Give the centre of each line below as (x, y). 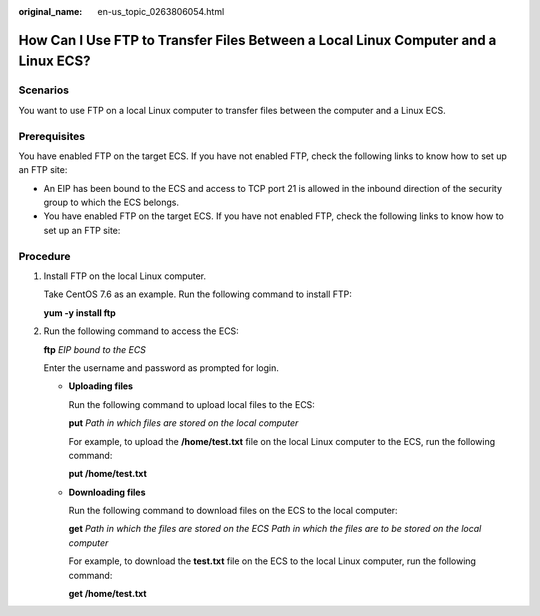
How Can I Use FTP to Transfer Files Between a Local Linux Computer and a (257, 40)
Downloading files (107, 492)
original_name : (50, 11)
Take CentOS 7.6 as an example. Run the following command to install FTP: (197, 294)
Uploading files (101, 386)
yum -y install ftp (80, 312)
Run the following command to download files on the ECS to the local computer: (233, 511)
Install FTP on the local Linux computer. (125, 276)
